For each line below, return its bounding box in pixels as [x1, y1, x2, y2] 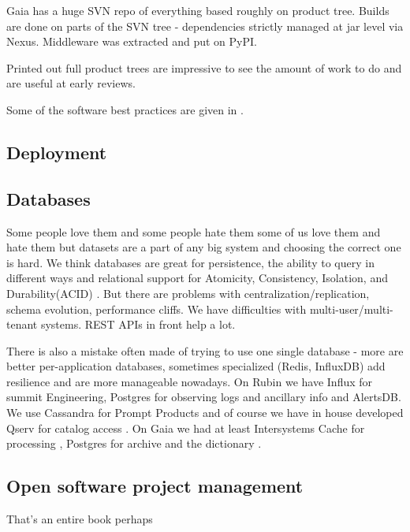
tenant [6, 316, 38, 333]
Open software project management [6, 474, 304, 498]
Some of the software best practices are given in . [6, 101, 244, 117]
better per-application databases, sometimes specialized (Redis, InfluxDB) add [6, 358, 386, 374]
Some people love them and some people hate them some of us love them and [6, 223, 381, 240]
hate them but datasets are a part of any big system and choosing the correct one [6, 239, 401, 255]
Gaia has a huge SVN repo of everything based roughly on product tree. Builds [6, 2, 389, 18]
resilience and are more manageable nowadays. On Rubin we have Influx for [6, 373, 373, 389]
